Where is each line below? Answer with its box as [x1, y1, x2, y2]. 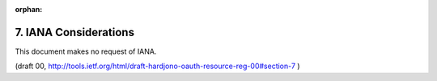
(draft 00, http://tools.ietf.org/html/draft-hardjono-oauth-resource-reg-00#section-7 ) [15, 61, 300, 71]
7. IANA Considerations [15, 25, 135, 39]
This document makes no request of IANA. [15, 47, 157, 56]
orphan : [15, 5, 43, 14]
